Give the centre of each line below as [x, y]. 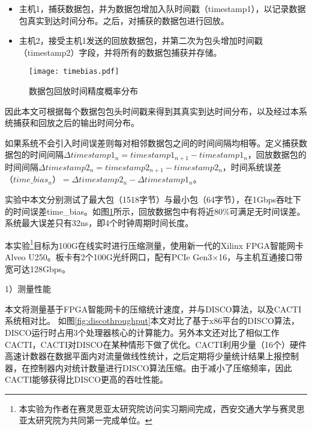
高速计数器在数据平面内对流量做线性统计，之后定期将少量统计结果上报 [143, 356]
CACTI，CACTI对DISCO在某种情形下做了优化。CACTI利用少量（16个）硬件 [156, 344]
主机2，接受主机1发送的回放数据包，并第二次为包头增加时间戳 [141, 40]
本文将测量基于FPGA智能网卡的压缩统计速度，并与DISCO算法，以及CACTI [153, 309]
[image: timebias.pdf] [74, 72]
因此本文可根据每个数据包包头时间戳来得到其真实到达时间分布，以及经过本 [152, 111]
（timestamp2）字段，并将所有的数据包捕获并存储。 [120, 52]
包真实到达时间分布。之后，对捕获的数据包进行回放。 [124, 20]
